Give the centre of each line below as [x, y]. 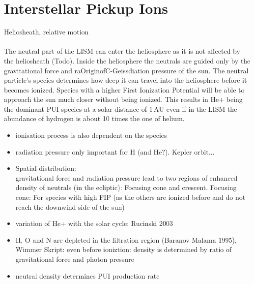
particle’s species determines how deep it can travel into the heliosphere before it [126, 80]
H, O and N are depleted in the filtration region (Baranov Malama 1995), [126, 239]
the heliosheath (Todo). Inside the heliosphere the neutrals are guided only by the [127, 60]
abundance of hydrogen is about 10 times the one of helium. [94, 118]
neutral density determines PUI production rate [87, 275]
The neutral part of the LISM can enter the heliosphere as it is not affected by [122, 51]
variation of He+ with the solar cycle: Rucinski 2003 [94, 223]
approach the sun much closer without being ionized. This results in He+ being [123, 99]
